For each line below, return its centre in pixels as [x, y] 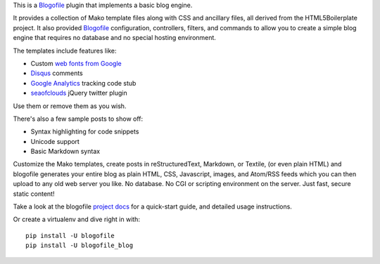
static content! [34, 194]
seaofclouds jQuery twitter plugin [79, 93]
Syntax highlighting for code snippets [85, 132]
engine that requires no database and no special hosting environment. [114, 38]
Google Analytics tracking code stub [83, 83]
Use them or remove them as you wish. [70, 106]
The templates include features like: [65, 51]
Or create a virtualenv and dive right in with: [77, 219]
